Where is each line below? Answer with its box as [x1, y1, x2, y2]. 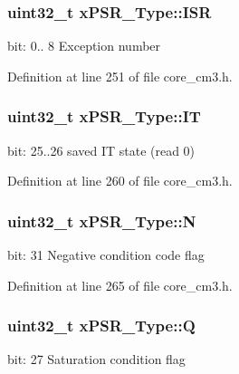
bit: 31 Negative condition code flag [7, 245, 205, 264]
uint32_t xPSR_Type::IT [7, 105, 201, 128]
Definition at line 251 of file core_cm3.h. [7, 66, 233, 85]
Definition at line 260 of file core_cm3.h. [7, 171, 233, 190]
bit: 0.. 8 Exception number [7, 36, 161, 55]
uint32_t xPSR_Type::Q [7, 314, 196, 337]
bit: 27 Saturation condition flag [7, 350, 186, 369]
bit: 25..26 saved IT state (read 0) [7, 140, 196, 159]
